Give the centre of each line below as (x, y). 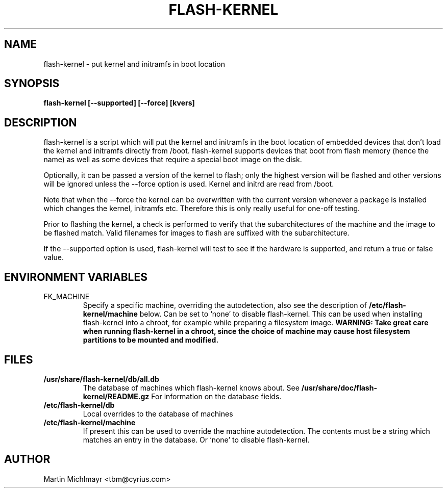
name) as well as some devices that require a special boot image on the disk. (173, 160)
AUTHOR (27, 459)
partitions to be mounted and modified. (151, 340)
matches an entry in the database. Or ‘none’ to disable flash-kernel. (196, 439)
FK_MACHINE (67, 297)
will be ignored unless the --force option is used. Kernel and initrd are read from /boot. (189, 184)
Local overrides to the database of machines (158, 413)
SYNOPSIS (32, 84)
